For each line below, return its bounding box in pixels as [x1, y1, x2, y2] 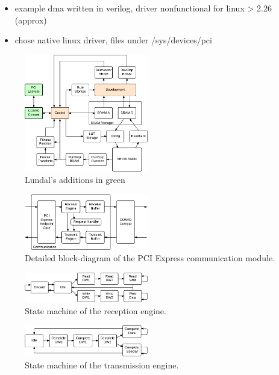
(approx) [14, 13, 47, 26]
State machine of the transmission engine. [25, 358, 179, 371]
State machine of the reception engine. [25, 304, 166, 317]
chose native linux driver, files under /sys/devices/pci [14, 34, 212, 46]
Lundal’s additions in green [25, 173, 125, 186]
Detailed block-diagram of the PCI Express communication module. [25, 252, 275, 264]
